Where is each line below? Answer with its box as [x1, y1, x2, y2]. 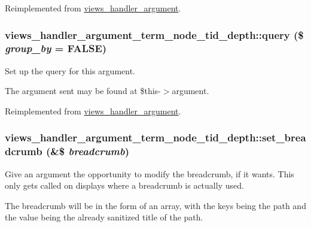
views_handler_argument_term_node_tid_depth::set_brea [5, 130, 306, 145]
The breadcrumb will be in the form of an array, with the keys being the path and [5, 199, 306, 211]
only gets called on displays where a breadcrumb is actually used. [5, 179, 244, 192]
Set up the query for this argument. [5, 64, 135, 77]
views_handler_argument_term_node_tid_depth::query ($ [5, 27, 304, 42]
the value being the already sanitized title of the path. [5, 211, 203, 223]
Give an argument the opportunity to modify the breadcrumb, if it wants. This [5, 167, 294, 180]
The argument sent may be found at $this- [5, 84, 161, 97]
